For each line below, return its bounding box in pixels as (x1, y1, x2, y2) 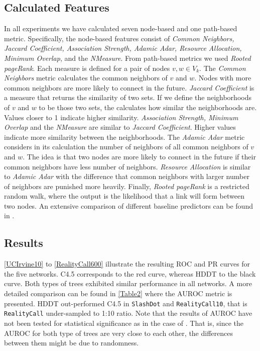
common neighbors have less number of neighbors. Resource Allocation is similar (4, 161, 251, 171)
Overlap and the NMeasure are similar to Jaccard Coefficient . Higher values (4, 122, 236, 132)
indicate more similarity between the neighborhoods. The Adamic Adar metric (4, 131, 245, 142)
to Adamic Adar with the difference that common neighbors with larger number (4, 171, 249, 182)
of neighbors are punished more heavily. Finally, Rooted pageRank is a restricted (4, 181, 249, 191)
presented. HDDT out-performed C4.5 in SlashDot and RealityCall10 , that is (4, 298, 247, 308)
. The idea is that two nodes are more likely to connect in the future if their (23, 151, 256, 161)
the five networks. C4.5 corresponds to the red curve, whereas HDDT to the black (4, 268, 256, 279)
